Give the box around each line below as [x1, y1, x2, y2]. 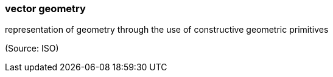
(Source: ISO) [5, 43, 59, 54]
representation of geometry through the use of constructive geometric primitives [5, 24, 329, 35]
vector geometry [5, 2, 86, 15]
